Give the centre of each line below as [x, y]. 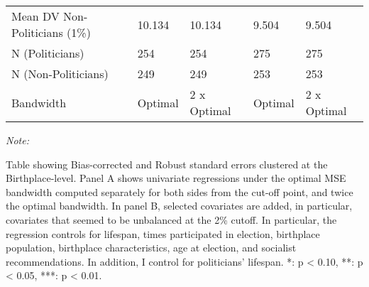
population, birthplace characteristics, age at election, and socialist [151, 248]
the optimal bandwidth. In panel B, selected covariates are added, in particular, [179, 206]
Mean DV [35, 16]
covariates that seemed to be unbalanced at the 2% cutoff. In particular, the [171, 219]
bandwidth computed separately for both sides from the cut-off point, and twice [180, 191]
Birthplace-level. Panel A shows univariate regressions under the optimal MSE [176, 178]
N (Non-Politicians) [60, 74]
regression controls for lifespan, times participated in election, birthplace [163, 233]
